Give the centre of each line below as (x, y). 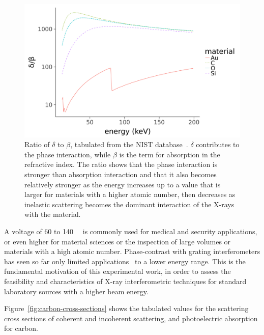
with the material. (53, 214)
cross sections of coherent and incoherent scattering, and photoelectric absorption (131, 318)
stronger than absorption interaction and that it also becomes (121, 174)
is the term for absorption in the (170, 154)
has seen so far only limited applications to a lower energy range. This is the (125, 261)
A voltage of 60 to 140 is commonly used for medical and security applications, (131, 231)
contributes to (218, 144)
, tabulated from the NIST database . (129, 144)
